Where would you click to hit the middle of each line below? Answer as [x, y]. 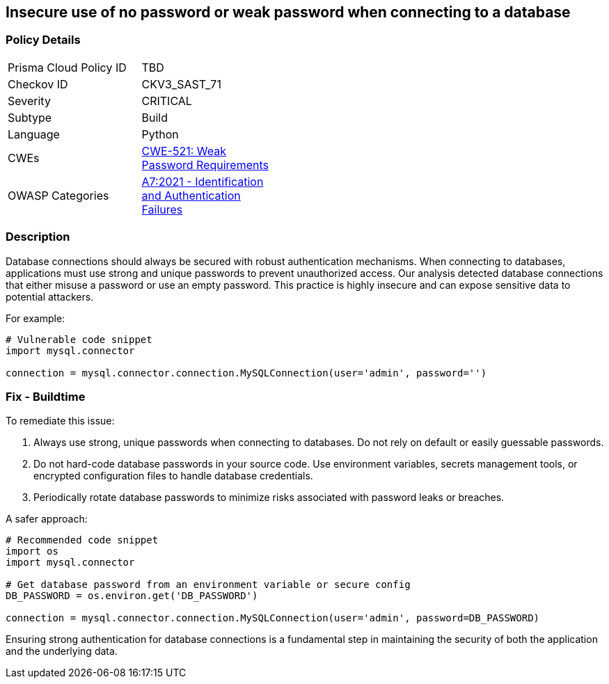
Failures [162, 209]
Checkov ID [38, 84]
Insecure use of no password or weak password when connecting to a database [288, 12]
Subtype [30, 117]
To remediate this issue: [60, 421]
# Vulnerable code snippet [79, 339]
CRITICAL [167, 101]
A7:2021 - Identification [203, 181]
